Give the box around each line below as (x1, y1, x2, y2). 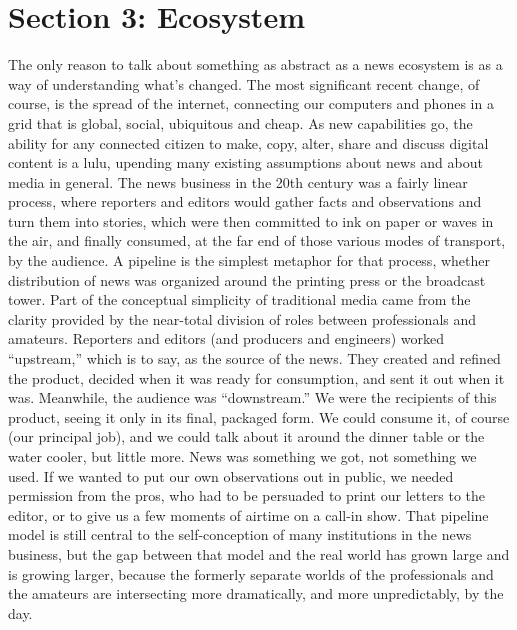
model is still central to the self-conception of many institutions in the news (8, 524, 472, 545)
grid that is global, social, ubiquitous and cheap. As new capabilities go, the (8, 112, 473, 133)
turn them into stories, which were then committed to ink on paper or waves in (8, 210, 494, 231)
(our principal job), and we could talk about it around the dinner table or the (8, 426, 485, 447)
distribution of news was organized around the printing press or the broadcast (8, 269, 486, 290)
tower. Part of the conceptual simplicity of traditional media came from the (8, 289, 471, 310)
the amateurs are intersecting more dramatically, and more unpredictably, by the (8, 583, 504, 604)
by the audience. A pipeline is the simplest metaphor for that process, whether (8, 250, 490, 271)
